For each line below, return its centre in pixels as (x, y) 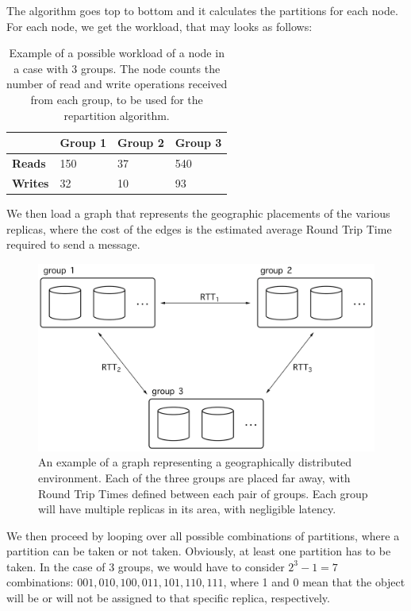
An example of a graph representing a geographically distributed (195, 462)
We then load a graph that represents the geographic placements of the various (198, 213)
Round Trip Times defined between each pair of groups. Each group (203, 493)
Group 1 (83, 143)
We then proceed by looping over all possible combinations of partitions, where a (203, 535)
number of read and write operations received (117, 84)
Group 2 (141, 143)
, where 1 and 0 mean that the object (314, 582)
